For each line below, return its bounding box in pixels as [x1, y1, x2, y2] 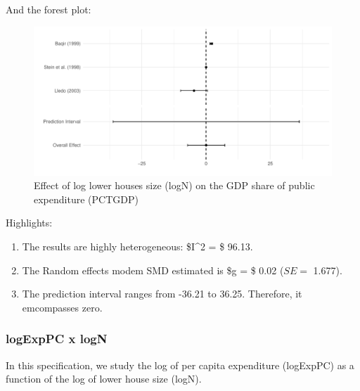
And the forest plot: [6, 2, 91, 16]
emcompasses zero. [22, 300, 103, 314]
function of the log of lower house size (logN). [6, 371, 202, 386]
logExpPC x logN [6, 330, 108, 347]
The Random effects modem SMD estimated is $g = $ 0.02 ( [22, 262, 284, 277]
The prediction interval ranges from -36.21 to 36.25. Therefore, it [22, 286, 302, 301]
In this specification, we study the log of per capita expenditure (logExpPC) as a [6, 357, 354, 372]
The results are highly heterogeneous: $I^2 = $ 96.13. [22, 238, 253, 253]
